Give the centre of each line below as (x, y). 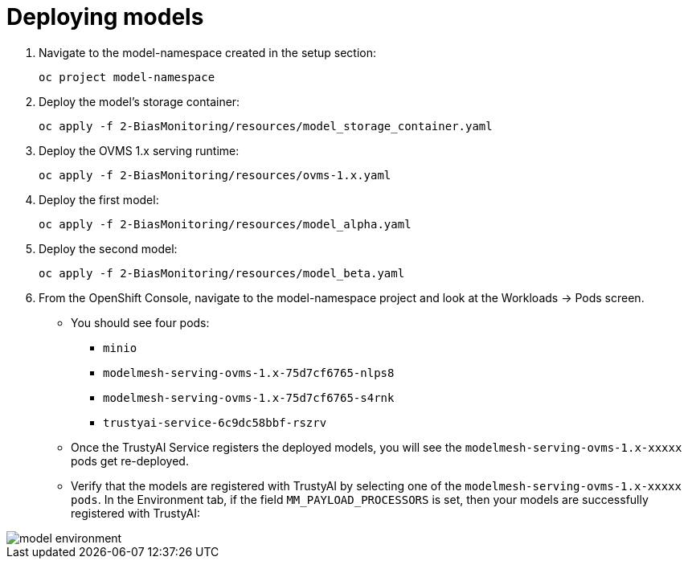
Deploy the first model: (99, 199)
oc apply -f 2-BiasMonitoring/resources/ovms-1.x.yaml (215, 175)
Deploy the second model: (108, 248)
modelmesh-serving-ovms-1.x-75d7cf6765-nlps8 (249, 373)
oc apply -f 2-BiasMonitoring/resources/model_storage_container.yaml (266, 126)
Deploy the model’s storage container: (139, 101)
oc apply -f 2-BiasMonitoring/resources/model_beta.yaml (222, 273)
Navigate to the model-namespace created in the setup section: (208, 52)
